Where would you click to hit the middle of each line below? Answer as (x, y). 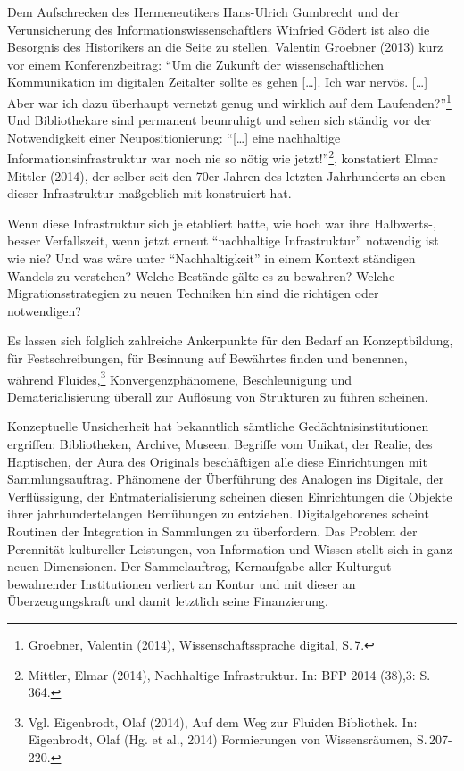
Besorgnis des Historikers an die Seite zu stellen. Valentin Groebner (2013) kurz (225, 47)
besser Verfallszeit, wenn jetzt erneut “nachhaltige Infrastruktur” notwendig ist (223, 240)
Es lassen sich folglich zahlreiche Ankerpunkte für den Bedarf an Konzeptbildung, (230, 340)
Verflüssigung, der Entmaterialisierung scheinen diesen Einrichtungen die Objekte (230, 496)
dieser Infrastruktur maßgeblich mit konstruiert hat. (149, 193)
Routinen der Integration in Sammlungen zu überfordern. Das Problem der (212, 531)
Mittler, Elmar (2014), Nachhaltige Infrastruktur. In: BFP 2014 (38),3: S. (229, 674)
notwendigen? (44, 310)
